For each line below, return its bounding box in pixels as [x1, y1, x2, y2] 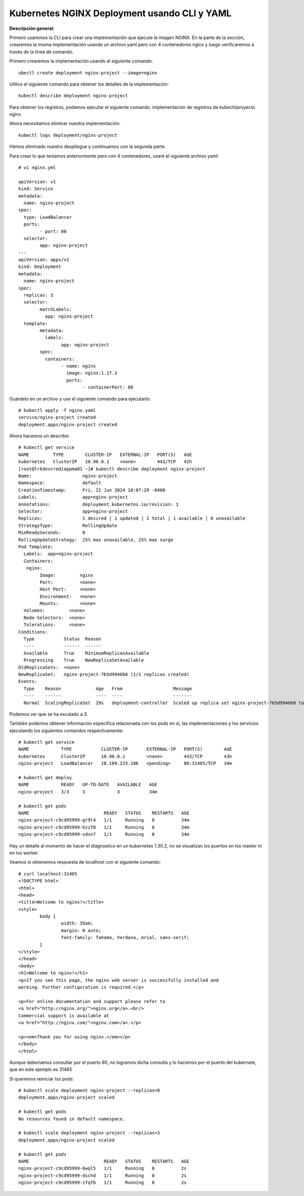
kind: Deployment [18, 264, 61, 269]
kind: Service [18, 186, 53, 192]
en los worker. [9, 850, 39, 856]
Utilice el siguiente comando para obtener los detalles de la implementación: [9, 81, 169, 87]
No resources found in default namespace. [18, 1116, 126, 1122]
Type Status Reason [23, 636, 101, 642]
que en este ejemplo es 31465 [9, 1066, 72, 1072]
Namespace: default [18, 480, 101, 486]
